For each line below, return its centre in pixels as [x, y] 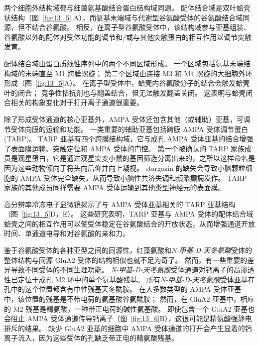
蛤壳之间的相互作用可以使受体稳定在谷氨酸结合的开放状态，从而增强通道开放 [129, 223]
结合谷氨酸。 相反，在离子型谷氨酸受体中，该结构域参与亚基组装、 [141, 27]
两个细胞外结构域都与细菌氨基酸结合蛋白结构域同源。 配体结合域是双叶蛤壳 [127, 7]
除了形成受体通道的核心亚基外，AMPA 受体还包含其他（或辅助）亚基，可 [124, 119]
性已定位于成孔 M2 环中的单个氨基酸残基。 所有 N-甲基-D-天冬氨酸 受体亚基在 [129, 279]
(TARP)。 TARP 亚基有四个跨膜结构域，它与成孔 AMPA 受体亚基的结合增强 [129, 139]
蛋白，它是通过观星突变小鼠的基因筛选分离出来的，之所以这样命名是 [143, 158]
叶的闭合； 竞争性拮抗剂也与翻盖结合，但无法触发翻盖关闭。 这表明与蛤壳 [125, 92]
